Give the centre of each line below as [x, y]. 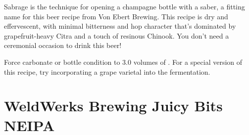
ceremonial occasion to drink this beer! [63, 45]
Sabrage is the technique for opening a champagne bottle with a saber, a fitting [124, 6]
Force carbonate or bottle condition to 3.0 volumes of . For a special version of [123, 62]
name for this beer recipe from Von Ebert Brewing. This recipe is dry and [116, 16]
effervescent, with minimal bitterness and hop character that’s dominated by [120, 26]
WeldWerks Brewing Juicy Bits [113, 106]
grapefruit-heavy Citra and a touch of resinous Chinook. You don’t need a [117, 35]
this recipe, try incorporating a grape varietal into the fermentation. [107, 71]
